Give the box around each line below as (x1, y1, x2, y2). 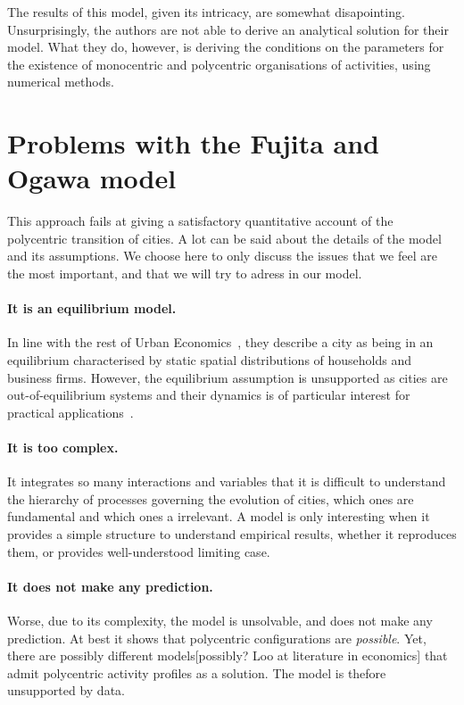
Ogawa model (7, 160, 177, 196)
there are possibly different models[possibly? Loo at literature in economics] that (7, 646, 448, 665)
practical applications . (7, 402, 134, 421)
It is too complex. (7, 438, 119, 457)
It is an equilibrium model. (7, 299, 177, 318)
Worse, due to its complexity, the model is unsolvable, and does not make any (7, 610, 433, 629)
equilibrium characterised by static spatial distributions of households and (7, 351, 412, 369)
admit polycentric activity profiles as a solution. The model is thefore (7, 663, 386, 682)
